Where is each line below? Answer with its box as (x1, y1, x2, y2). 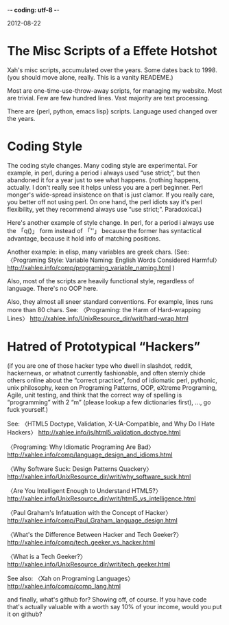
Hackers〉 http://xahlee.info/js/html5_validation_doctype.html (7, 428, 181, 436)
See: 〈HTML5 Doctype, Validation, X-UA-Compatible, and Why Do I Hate (7, 419, 215, 428)
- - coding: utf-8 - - (7, 6, 60, 14)
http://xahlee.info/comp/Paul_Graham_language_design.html (7, 516, 178, 525)
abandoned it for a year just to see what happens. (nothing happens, (7, 175, 201, 184)
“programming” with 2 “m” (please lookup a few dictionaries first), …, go (7, 398, 211, 406)
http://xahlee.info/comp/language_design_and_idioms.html (7, 450, 173, 459)
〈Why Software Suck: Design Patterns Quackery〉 (7, 464, 153, 473)
